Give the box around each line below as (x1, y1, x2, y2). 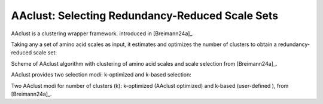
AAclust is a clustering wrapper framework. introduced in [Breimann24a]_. (11, 30, 194, 37)
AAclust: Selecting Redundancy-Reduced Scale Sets (11, 9, 278, 22)
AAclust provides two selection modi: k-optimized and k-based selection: (11, 71, 191, 78)
